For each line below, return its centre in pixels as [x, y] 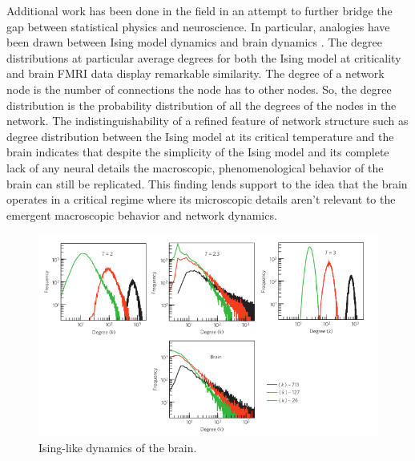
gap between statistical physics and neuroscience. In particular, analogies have [198, 26]
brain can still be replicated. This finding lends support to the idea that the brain [207, 183]
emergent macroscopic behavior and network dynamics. [142, 214]
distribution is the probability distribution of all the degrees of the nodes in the [201, 105]
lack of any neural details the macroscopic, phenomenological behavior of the [195, 167]
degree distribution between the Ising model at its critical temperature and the [200, 136]
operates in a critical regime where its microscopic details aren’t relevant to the [201, 199]
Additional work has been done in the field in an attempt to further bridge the [199, 10]
